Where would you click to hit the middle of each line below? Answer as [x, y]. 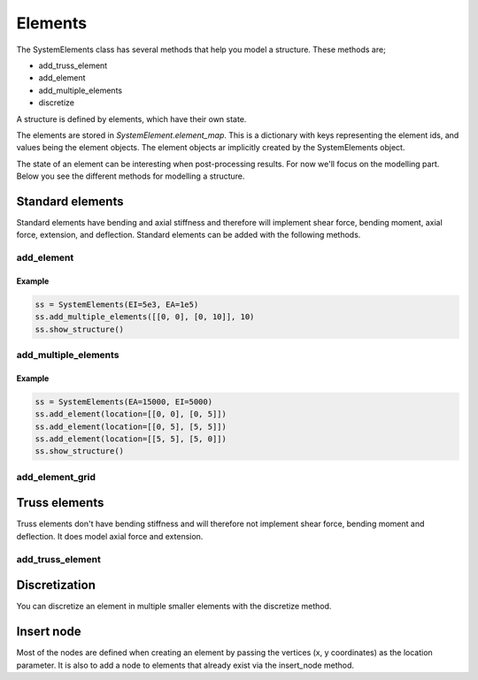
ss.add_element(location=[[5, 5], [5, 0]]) [131, 439]
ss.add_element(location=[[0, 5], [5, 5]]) [131, 426]
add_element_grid [56, 477]
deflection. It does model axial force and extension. [110, 536]
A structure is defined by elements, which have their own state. [131, 118]
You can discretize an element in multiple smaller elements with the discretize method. [174, 607]
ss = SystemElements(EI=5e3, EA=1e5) [117, 304]
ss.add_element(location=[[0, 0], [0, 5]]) [131, 414]
